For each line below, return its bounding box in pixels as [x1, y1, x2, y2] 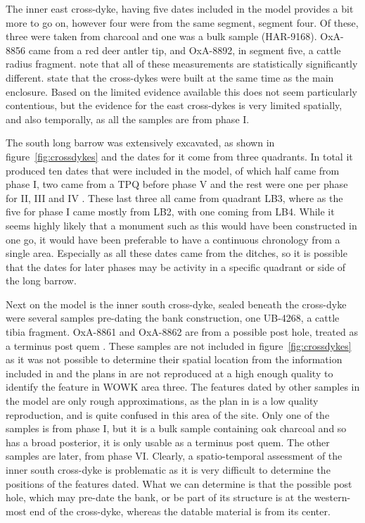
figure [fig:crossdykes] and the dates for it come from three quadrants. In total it [6, 149, 353, 163]
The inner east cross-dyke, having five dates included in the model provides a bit [6, 1, 354, 15]
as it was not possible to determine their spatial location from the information [6, 352, 342, 367]
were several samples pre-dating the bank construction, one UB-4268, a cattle [6, 310, 340, 325]
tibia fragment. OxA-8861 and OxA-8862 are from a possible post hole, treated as [6, 324, 358, 339]
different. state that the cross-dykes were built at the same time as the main [6, 70, 334, 84]
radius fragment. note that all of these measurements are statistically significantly [6, 56, 358, 71]
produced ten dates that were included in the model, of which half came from [6, 163, 340, 177]
